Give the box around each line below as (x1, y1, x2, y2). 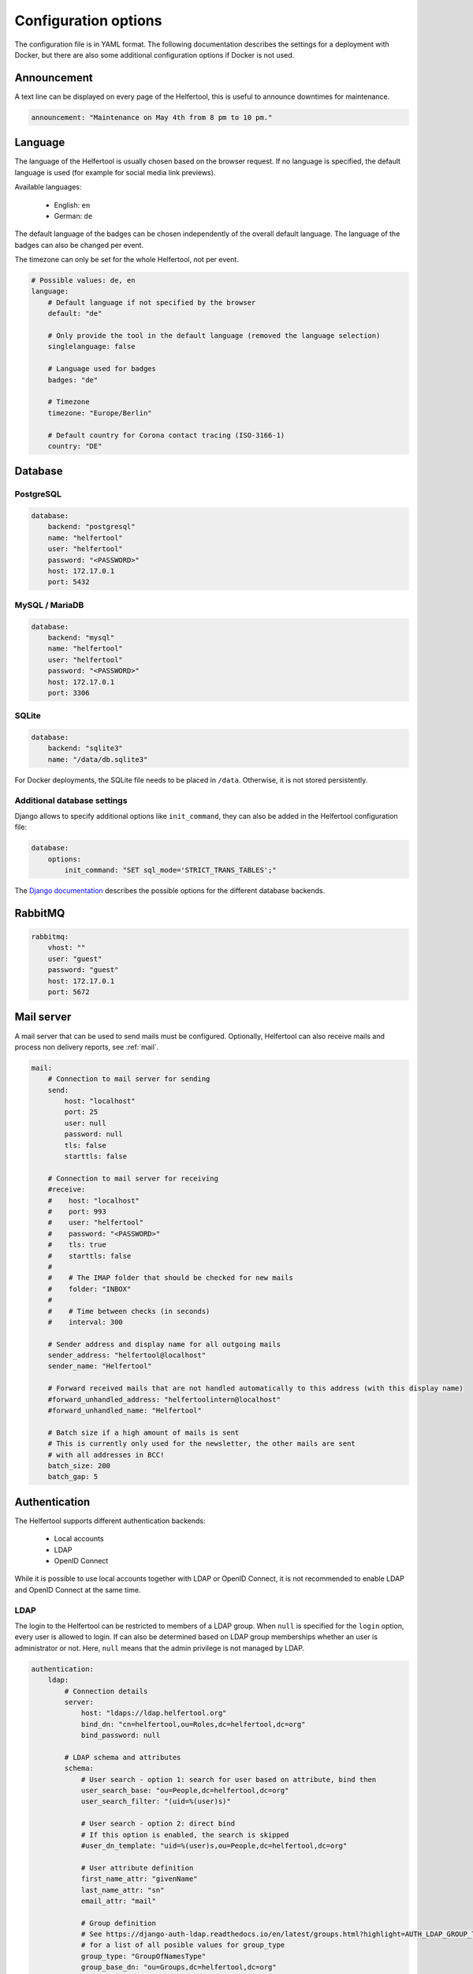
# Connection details (64, 1687, 148, 1695)
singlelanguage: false (47, 342, 136, 351)
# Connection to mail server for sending (47, 1075, 210, 1083)
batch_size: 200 (47, 1461, 110, 1470)
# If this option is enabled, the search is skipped (80, 1830, 289, 1839)
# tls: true (47, 1240, 106, 1249)
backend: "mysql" (47, 632, 115, 642)
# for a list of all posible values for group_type (80, 1941, 285, 1950)
